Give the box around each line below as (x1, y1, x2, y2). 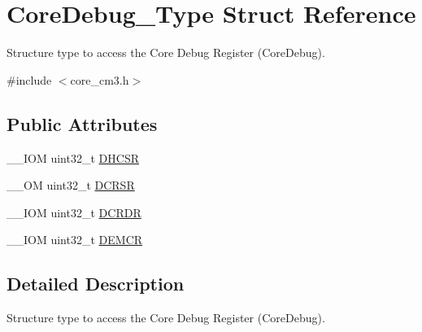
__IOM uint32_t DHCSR (7, 149, 139, 166)
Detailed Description (7, 271, 185, 296)
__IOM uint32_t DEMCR (7, 231, 143, 248)
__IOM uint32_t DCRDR (7, 203, 141, 221)
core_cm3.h (70, 71, 129, 88)
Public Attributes (7, 111, 158, 136)
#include (7, 71, 52, 88)
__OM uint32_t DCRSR (7, 177, 135, 194)
